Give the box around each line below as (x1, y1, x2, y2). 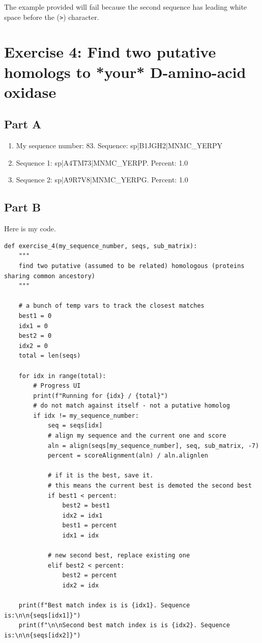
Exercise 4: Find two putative (4, 41, 216, 62)
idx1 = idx (62, 532, 99, 539)
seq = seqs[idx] (47, 422, 103, 430)
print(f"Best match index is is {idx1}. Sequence (18, 602, 190, 609)
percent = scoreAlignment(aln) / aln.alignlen (47, 452, 208, 460)
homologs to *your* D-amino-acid (4, 61, 246, 82)
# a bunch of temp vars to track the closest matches (18, 302, 205, 310)
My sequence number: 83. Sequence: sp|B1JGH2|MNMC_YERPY (16, 140, 223, 151)
